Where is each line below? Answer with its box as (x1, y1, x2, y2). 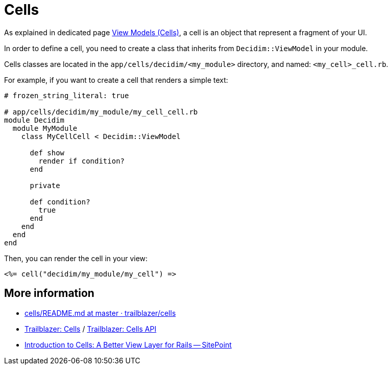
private (30, 181, 60, 190)
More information (4, 287, 94, 300)
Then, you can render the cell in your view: (4, 253, 148, 263)
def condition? (30, 197, 90, 206)
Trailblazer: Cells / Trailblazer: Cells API (24, 324, 157, 333)
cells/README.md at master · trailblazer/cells (24, 308, 176, 317)
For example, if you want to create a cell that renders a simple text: (4, 75, 228, 84)
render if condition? (38, 156, 125, 165)
